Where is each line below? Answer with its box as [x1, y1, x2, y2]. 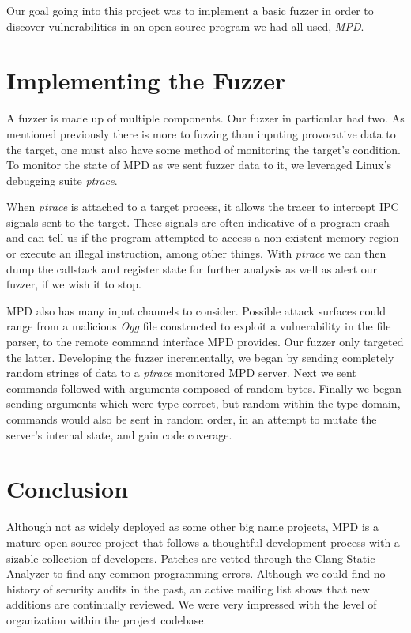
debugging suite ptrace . [6, 171, 118, 188]
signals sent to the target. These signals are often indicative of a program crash [6, 213, 390, 230]
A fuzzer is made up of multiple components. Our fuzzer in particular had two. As [6, 110, 405, 126]
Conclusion [6, 473, 129, 505]
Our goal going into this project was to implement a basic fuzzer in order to [6, 2, 374, 18]
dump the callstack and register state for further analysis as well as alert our [6, 260, 378, 277]
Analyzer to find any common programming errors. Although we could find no [6, 565, 386, 582]
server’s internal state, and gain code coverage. [6, 426, 232, 443]
